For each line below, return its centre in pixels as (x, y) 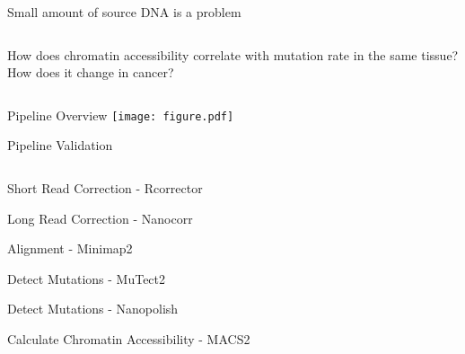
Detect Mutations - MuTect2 (87, 278)
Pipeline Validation (60, 145)
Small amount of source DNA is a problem (124, 12)
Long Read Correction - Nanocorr (100, 218)
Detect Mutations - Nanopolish (93, 309)
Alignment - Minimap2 (70, 248)
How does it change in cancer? (91, 72)
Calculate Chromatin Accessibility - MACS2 (129, 339)
